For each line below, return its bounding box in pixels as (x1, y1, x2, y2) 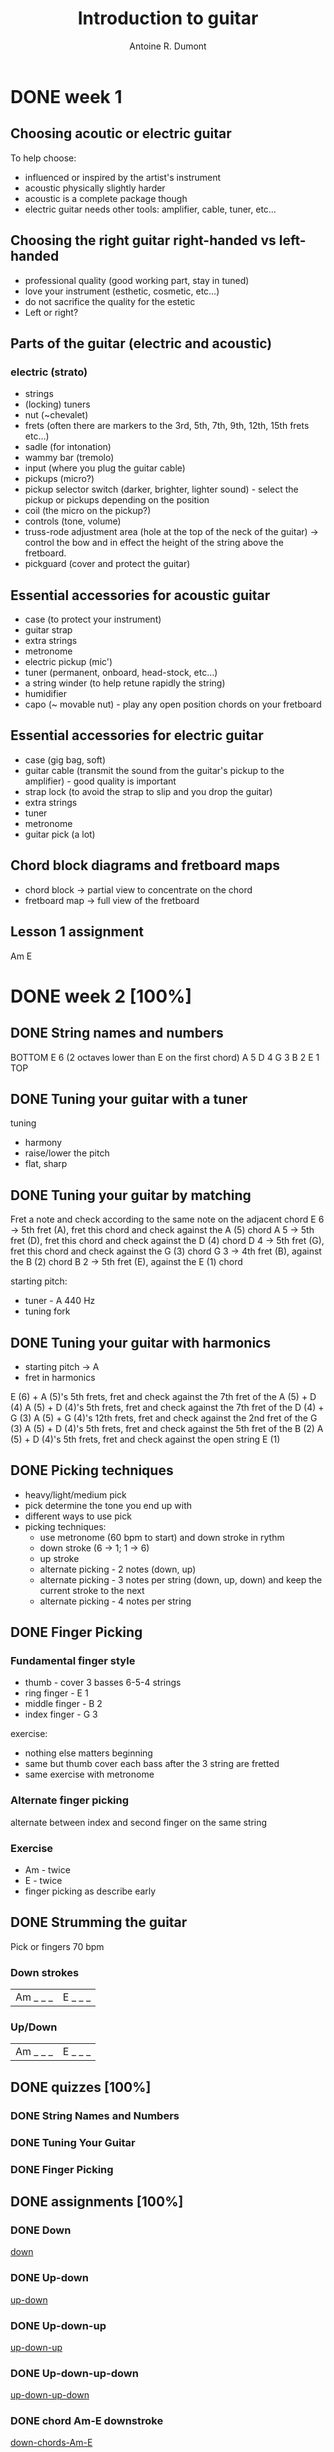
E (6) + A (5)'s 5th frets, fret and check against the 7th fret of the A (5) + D (10, 1390, 317, 1402)
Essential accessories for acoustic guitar (10, 587, 271, 604)
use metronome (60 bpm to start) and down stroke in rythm (39, 1531, 285, 1543)
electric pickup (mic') (24, 656, 113, 668)
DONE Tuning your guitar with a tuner (10, 1090, 248, 1107)
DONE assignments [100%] (10, 2193, 184, 2210)
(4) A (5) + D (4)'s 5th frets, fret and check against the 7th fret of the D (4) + (10, 1401, 325, 1413)
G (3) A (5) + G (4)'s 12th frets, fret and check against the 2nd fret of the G (10, 1412, 318, 1424)
